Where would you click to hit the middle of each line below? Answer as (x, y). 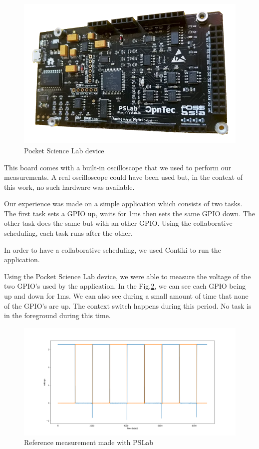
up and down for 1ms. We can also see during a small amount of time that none (126, 296)
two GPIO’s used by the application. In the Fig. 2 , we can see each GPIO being (125, 286)
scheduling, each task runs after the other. (68, 233)
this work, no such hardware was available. (69, 187)
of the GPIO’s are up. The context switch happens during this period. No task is (128, 305)
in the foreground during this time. (57, 315)
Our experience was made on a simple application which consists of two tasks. (123, 204)
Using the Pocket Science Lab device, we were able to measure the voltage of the (128, 276)
